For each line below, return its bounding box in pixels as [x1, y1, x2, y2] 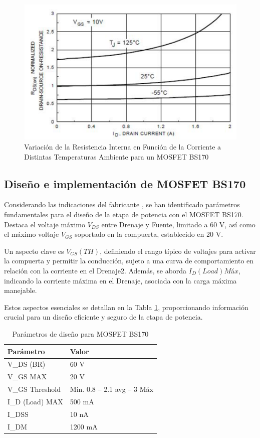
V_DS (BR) [8, 359, 46, 369]
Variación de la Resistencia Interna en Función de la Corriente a [24, 141, 221, 152]
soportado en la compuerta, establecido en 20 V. [75, 229, 223, 239]
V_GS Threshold [8, 384, 61, 394]
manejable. [4, 285, 37, 296]
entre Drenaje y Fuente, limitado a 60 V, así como [101, 219, 255, 229]
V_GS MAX [8, 371, 47, 382]
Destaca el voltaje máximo [4, 219, 86, 229]
